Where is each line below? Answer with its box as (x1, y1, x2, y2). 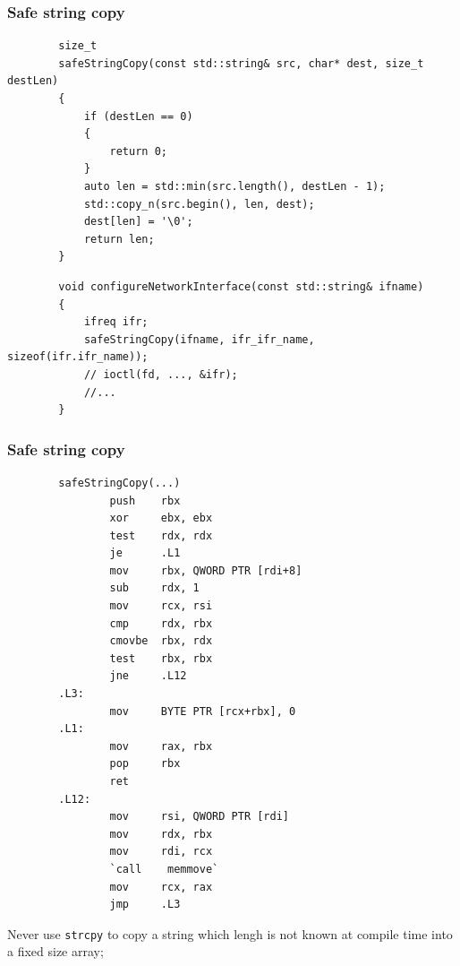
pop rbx (109, 757, 181, 771)
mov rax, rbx (109, 739, 213, 753)
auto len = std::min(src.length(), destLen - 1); (83, 179, 386, 193)
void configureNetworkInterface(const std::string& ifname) (58, 280, 424, 293)
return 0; (109, 144, 167, 158)
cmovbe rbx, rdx (109, 634, 213, 648)
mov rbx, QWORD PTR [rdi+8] (109, 564, 302, 577)
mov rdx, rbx (109, 827, 213, 841)
